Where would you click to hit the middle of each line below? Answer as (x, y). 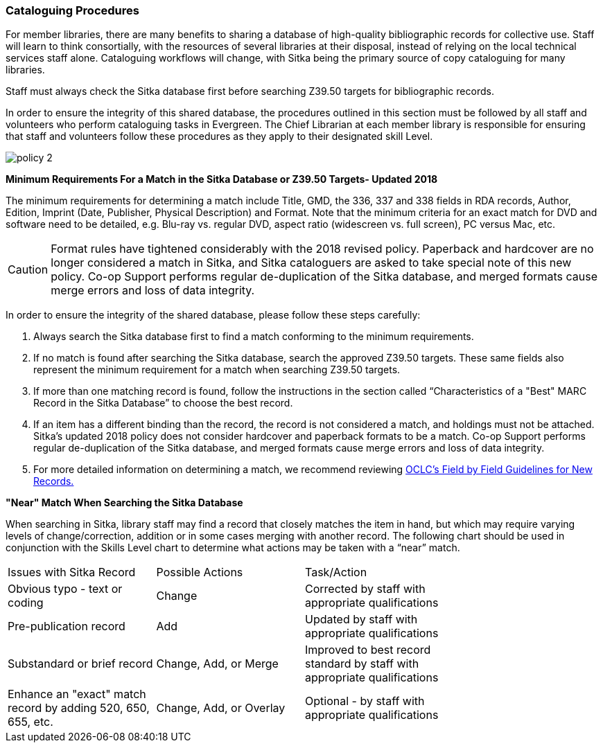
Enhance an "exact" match (77, 694)
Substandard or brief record (80, 664)
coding (26, 603)
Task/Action (336, 572)
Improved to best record (368, 650)
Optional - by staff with (365, 701)
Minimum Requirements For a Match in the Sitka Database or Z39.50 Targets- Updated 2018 (222, 179)
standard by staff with (362, 664)
